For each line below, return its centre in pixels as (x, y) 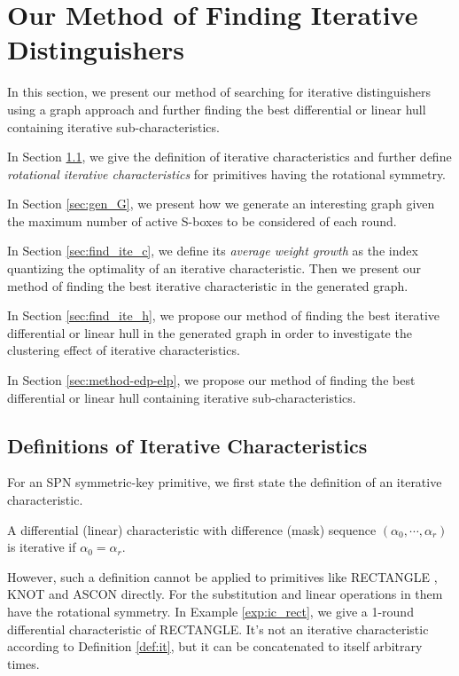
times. (23, 663)
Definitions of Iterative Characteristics (187, 445)
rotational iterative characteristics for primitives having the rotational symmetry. (226, 173)
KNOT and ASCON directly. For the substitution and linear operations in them (225, 594)
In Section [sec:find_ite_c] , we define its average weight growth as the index (213, 251)
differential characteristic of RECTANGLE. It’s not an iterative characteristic (218, 629)
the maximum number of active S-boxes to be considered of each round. (202, 220)
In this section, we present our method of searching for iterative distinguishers (219, 92)
